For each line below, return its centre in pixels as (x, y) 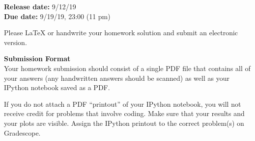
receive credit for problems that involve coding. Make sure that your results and (124, 113)
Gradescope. (22, 132)
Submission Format (37, 59)
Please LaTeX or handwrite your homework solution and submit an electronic (121, 33)
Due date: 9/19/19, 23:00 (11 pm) (57, 16)
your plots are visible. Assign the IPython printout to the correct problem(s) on (124, 123)
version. (15, 42)
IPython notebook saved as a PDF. (57, 87)
